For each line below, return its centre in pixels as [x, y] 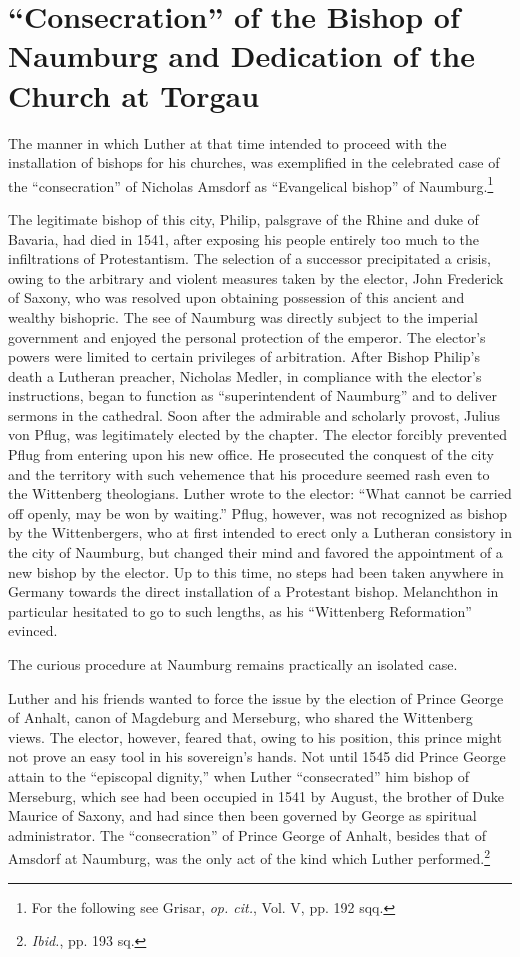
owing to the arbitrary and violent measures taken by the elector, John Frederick [256, 277]
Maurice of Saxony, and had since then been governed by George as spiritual [242, 815]
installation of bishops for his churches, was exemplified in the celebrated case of [254, 162]
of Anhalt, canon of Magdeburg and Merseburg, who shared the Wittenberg [240, 717]
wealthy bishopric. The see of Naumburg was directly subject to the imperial [243, 316]
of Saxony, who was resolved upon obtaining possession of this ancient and [236, 297]
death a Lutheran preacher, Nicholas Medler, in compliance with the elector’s [245, 375]
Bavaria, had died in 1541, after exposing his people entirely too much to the [244, 238]
